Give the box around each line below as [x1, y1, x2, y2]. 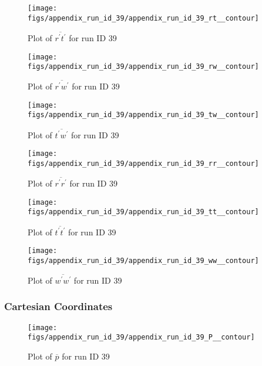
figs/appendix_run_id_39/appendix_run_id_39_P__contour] [28, 333, 255, 342]
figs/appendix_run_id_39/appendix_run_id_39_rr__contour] [28, 159, 259, 168]
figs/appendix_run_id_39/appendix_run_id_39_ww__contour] [28, 256, 259, 265]
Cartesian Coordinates [4, 299, 113, 314]
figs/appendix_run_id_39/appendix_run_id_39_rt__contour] [28, 14, 259, 22]
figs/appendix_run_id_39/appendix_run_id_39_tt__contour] [28, 208, 259, 217]
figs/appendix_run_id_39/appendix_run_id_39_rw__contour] [28, 62, 259, 71]
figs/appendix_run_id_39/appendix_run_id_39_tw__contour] [28, 111, 259, 119]
